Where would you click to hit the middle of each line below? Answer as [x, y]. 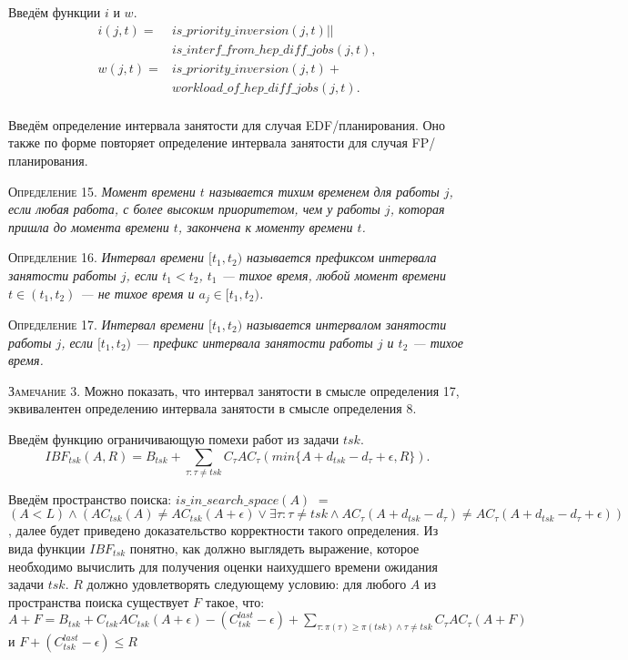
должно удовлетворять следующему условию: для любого [247, 584]
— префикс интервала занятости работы [254, 342]
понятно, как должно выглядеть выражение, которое [274, 548]
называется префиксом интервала [342, 257]
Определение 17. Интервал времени [106, 324]
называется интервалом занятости [347, 324]
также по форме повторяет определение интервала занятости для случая [208, 142]
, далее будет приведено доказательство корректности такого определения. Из [223, 530]
